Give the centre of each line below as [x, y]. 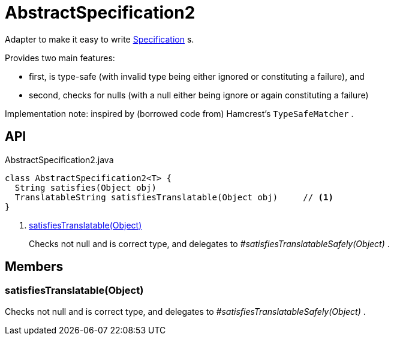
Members [34, 267]
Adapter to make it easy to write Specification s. [100, 39]
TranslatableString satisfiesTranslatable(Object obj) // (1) [174, 197]
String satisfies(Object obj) [85, 187]
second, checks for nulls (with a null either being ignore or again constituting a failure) [199, 95]
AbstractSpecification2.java [59, 160]
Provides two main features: [60, 58]
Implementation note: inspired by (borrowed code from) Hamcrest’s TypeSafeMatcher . [179, 113]
